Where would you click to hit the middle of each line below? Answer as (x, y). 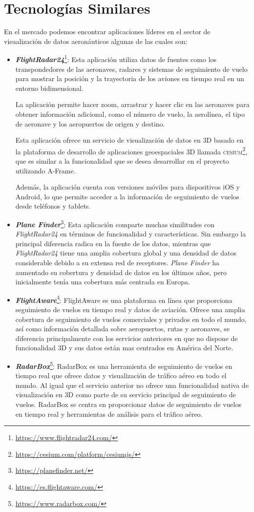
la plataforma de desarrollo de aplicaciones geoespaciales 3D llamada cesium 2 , (131, 150)
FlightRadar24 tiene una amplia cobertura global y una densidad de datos (126, 253)
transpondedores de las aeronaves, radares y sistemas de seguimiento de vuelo (131, 69)
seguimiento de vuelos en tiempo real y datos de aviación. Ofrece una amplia (130, 309)
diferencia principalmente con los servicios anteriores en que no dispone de (127, 338)
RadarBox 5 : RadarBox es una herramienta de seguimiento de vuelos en (124, 365)
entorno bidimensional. (49, 88)
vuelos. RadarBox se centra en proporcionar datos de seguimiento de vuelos (128, 404)
